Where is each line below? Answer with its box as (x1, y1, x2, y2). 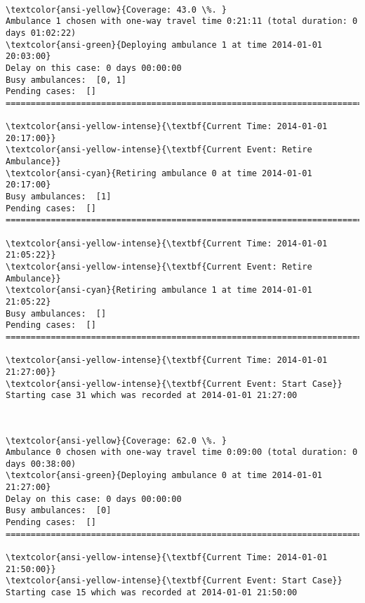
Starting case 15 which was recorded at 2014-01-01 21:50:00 (6, 588, 298, 598)
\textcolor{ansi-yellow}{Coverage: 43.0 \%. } (6, 4, 227, 15)
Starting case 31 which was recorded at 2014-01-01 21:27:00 (6, 390, 298, 401)
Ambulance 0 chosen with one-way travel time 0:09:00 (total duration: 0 (6, 447, 358, 458)
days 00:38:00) (6, 458, 77, 469)
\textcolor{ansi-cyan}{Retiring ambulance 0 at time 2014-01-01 (6, 168, 312, 178)
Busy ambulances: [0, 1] (6, 74, 126, 85)
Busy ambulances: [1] (6, 192, 112, 202)
